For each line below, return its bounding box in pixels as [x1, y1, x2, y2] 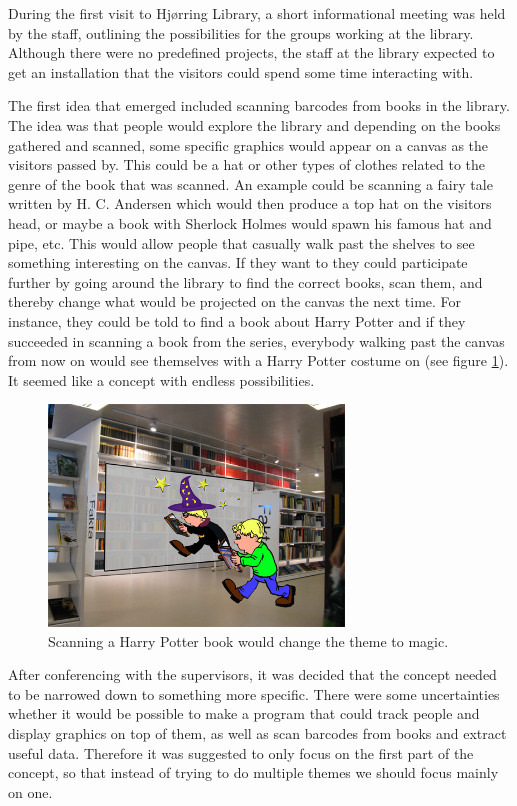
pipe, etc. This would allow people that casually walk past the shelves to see [8, 232, 475, 253]
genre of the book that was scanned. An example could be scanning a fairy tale [8, 173, 493, 194]
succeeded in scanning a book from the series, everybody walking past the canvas [8, 330, 505, 351]
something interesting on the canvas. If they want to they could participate [8, 252, 468, 273]
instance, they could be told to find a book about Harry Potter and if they [8, 310, 466, 331]
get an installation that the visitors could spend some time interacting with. [8, 61, 474, 82]
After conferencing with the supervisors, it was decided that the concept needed [8, 664, 497, 685]
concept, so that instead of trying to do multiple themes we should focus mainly [8, 762, 499, 783]
